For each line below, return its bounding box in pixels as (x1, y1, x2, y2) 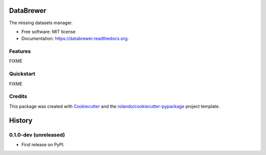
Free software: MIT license (21, 29, 76, 35)
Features (9, 48, 31, 55)
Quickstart (9, 71, 35, 77)
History (9, 116, 33, 124)
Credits (9, 93, 27, 100)
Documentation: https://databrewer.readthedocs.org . (21, 36, 129, 41)
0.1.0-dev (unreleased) (9, 131, 65, 138)
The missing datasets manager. (9, 20, 73, 26)
